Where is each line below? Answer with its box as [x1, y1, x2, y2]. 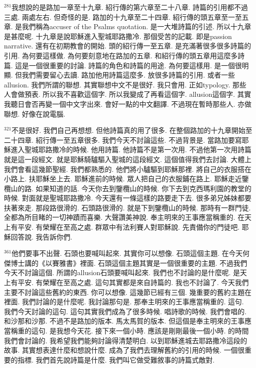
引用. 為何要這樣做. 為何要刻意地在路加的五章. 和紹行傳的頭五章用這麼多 [4, 50, 238, 60]
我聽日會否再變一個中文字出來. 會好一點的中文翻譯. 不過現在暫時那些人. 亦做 [4, 98, 252, 109]
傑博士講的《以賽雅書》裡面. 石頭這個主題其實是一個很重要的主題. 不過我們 [4, 257, 248, 268]
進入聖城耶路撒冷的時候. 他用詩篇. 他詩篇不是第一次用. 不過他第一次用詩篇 [10, 144, 252, 155]
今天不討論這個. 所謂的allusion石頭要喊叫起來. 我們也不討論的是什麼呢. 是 [4, 267, 240, 278]
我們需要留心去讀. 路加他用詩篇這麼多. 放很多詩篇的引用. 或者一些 [22, 70, 235, 80]
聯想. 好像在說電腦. [4, 108, 66, 119]
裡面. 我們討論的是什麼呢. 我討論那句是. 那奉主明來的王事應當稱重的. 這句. [4, 296, 244, 307]
